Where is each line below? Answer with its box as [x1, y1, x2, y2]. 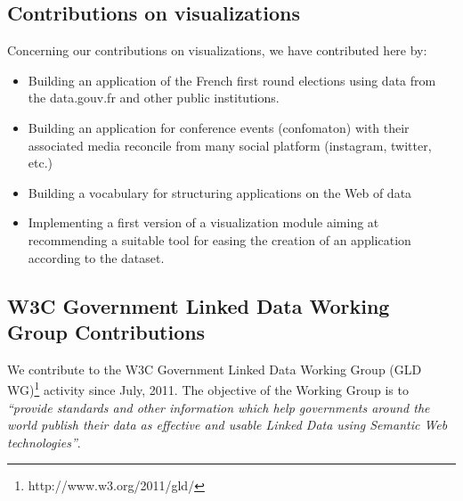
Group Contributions [7, 317, 206, 345]
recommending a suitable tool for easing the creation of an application [28, 230, 411, 249]
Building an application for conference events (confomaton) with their [28, 118, 410, 136]
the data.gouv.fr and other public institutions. [28, 88, 280, 107]
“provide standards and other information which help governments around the [7, 398, 430, 416]
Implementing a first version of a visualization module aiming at [28, 213, 379, 232]
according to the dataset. [28, 248, 165, 267]
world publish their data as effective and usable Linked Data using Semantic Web [7, 415, 448, 434]
